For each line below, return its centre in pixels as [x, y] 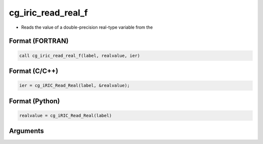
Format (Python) [35, 101]
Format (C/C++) [34, 71]
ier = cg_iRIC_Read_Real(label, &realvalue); [75, 86]
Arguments [27, 131]
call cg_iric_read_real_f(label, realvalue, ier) [80, 55]
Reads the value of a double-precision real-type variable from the [87, 27]
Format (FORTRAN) [39, 41]
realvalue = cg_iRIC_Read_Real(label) [66, 115]
